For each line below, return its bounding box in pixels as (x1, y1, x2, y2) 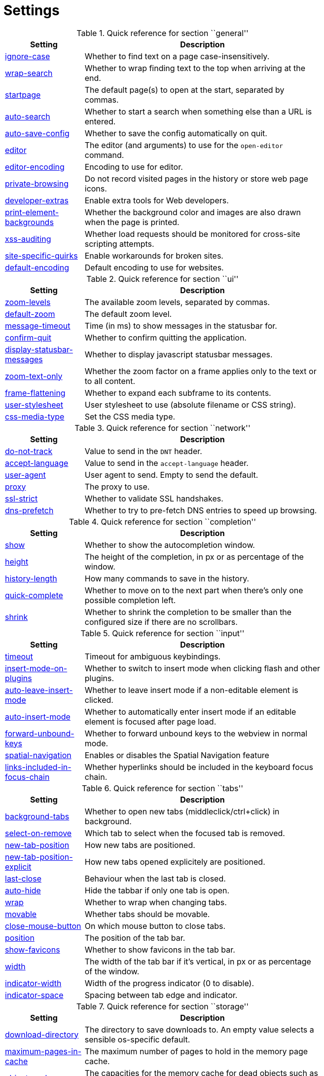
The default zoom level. (84, 308, 172, 319)
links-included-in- (5, 762, 72, 772)
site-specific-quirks (5, 250, 78, 261)
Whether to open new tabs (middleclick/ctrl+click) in (84, 806, 280, 816)
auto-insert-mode (5, 711, 71, 722)
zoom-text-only (5, 371, 63, 381)
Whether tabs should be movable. (84, 909, 210, 919)
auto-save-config (5, 128, 70, 138)
